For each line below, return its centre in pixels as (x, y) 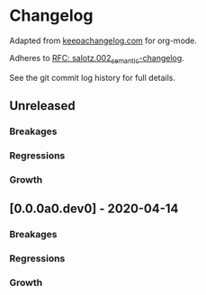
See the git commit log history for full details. (93, 77)
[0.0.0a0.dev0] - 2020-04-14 (94, 209)
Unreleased (43, 106)
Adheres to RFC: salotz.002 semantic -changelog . (97, 59)
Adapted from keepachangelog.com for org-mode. (103, 40)
